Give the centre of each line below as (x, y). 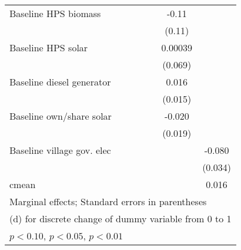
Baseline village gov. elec (60, 150)
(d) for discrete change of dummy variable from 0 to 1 (120, 218)
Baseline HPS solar (49, 47)
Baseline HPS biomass (55, 13)
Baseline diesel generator (60, 82)
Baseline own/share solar (61, 116)
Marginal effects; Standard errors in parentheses (108, 201)
